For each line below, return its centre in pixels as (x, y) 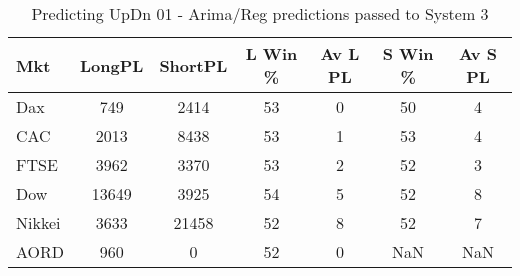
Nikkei (38, 222)
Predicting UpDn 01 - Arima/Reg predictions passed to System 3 (260, 13)
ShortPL (193, 65)
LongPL (112, 65)
